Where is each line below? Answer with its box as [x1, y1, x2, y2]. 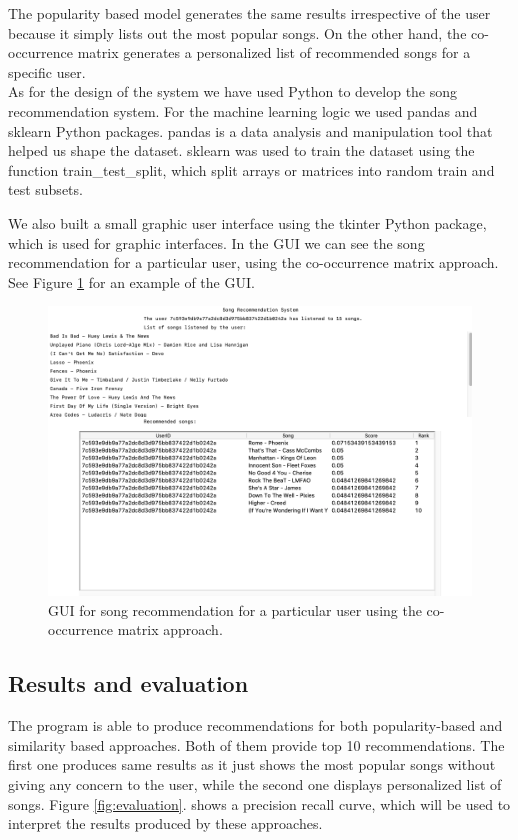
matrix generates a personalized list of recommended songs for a [77, 42, 471, 63]
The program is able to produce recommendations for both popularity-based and [8, 715, 503, 736]
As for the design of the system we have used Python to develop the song [8, 81, 458, 102]
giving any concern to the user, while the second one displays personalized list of [8, 773, 502, 794]
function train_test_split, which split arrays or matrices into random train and [8, 159, 495, 180]
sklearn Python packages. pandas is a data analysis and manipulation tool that [8, 120, 493, 141]
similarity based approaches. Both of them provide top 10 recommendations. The [8, 734, 505, 755]
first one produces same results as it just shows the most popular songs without [8, 754, 496, 775]
